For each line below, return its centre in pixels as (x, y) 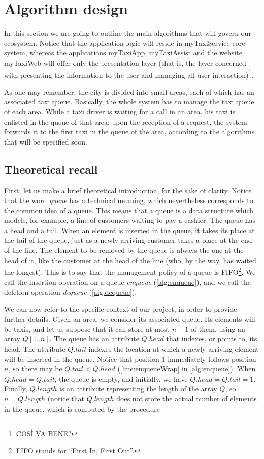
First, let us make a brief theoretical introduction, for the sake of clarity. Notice (128, 190)
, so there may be (35, 369)
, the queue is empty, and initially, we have (121, 378)
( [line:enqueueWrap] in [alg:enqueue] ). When (187, 369)
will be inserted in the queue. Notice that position (82, 358)
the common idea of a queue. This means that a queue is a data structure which (129, 210)
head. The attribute (35, 349)
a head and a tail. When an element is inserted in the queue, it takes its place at (129, 230)
